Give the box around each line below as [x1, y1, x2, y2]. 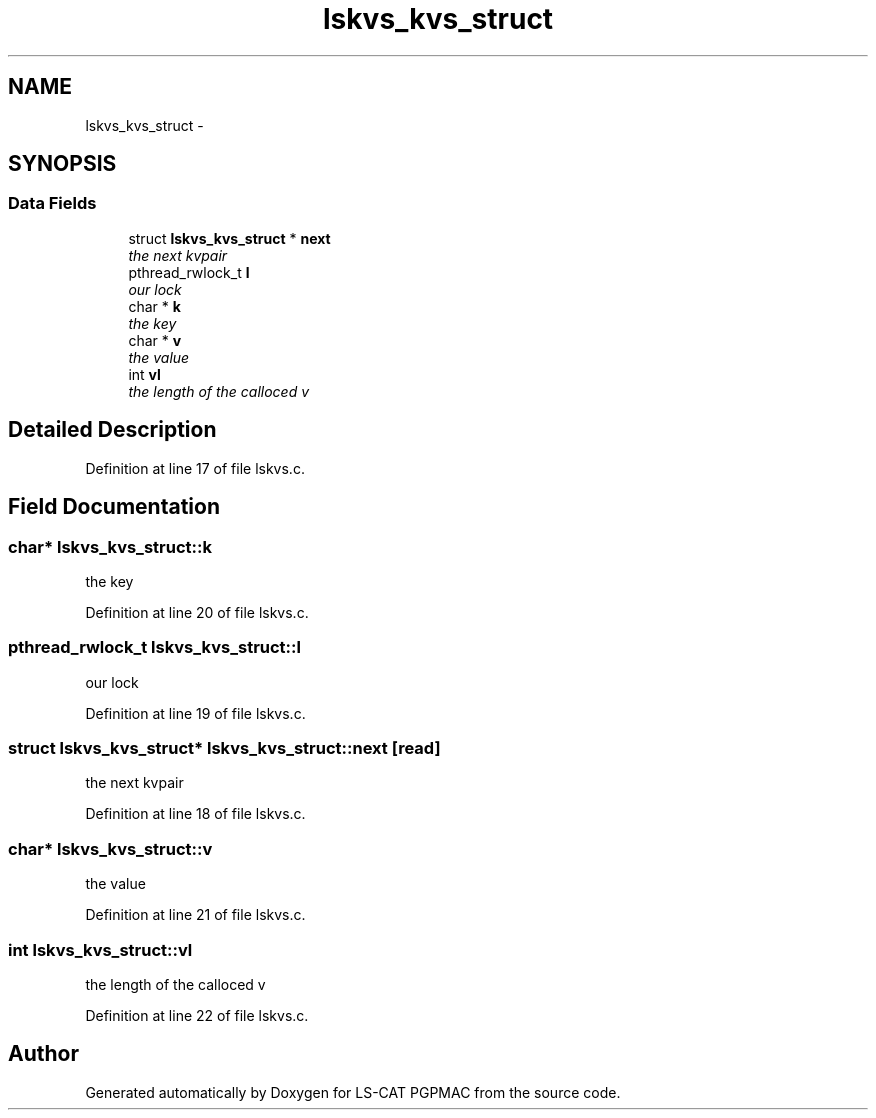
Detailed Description [8, 417, 217, 443]
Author [8, 1041, 79, 1067]
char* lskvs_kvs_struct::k [8, 536, 212, 557]
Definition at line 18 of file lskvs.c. [85, 805, 306, 823]
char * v [128, 331, 182, 349]
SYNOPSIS [8, 151, 117, 177]
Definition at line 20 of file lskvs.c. [85, 603, 309, 621]
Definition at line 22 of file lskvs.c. [85, 1006, 309, 1024]
